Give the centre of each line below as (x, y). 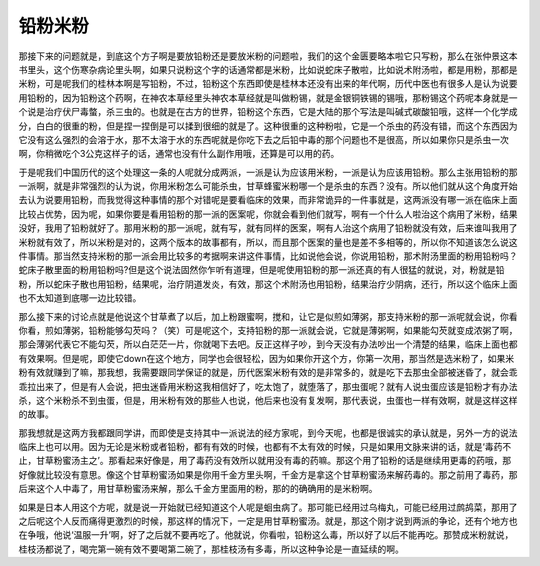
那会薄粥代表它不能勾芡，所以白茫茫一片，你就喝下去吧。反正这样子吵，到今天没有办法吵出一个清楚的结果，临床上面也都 (268, 344)
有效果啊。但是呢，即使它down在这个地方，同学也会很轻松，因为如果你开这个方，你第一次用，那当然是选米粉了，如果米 (266, 358)
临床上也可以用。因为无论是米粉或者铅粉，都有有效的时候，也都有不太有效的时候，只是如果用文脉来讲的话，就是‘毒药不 (265, 447)
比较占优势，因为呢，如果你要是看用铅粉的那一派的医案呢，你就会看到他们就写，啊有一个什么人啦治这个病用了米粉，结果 (268, 214)
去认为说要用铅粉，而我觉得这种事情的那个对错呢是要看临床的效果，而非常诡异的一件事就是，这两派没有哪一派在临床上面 (268, 200)
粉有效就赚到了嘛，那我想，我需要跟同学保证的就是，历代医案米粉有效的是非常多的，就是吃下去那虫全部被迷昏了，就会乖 (268, 372)
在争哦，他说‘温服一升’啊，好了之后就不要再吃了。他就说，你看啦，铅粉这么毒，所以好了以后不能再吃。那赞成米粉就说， (266, 535)
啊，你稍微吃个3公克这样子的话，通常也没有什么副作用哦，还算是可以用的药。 (179, 154)
